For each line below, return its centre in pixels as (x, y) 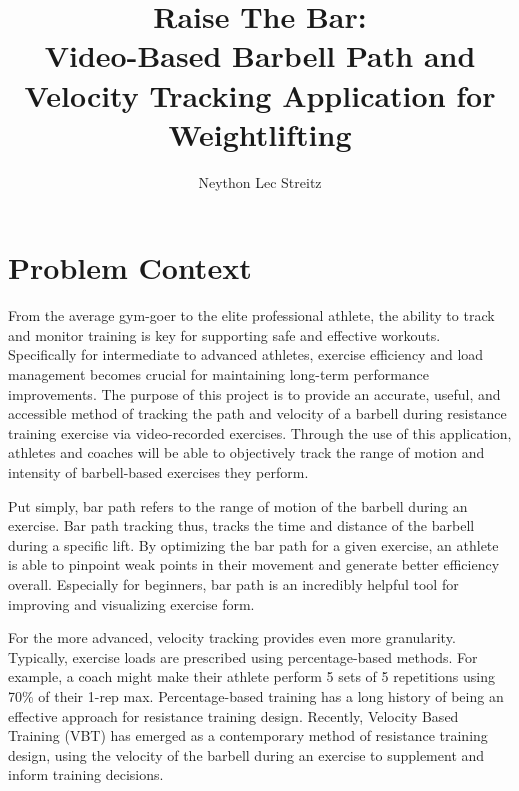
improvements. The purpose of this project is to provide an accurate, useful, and (254, 393)
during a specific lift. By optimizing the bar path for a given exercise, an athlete (253, 544)
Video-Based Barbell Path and (260, 55)
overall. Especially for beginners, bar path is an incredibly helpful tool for (233, 583)
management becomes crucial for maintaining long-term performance (219, 374)
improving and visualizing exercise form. (131, 603)
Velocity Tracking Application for (260, 94)
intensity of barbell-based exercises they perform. (158, 471)
